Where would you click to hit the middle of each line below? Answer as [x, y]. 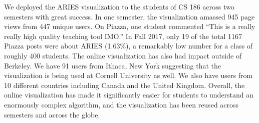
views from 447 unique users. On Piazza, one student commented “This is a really [130, 26]
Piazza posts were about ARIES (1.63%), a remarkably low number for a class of [128, 46]
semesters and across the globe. [52, 114]
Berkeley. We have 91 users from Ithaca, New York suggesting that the [113, 65]
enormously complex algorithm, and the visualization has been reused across [121, 104]
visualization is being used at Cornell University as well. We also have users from [128, 75]
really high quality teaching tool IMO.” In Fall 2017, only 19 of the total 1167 [123, 36]
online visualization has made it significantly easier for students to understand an [129, 95]
